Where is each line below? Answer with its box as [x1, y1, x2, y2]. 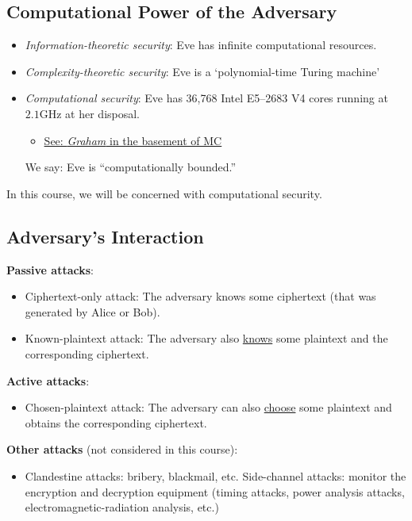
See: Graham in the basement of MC [44, 132, 222, 148]
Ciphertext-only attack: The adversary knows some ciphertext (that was [25, 288, 376, 305]
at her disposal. [65, 105, 141, 121]
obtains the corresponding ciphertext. [25, 414, 207, 431]
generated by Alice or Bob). [25, 303, 160, 320]
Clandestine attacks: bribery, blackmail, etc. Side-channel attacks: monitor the [25, 467, 406, 484]
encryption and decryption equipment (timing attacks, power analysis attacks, [25, 483, 405, 500]
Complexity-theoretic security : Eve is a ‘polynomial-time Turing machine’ [25, 63, 380, 79]
